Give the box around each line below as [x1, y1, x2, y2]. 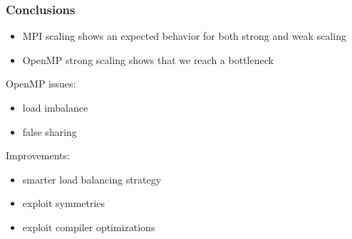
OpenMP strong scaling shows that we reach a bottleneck [22, 52, 274, 67]
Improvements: [6, 148, 70, 163]
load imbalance [22, 100, 88, 115]
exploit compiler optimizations [22, 219, 155, 234]
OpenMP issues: [6, 76, 76, 91]
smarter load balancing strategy [22, 171, 162, 186]
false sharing [22, 124, 77, 139]
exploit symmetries [22, 196, 105, 211]
